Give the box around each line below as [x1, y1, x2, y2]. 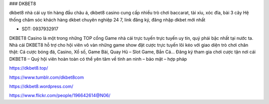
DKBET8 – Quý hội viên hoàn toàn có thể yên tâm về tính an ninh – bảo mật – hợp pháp [9, 56, 187, 62]
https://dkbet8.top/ [9, 65, 48, 71]
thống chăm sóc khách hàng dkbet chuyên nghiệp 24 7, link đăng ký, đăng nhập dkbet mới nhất [9, 16, 206, 22]
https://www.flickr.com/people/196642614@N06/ [9, 93, 111, 99]
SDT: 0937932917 [21, 26, 59, 32]
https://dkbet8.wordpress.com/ [9, 83, 73, 89]
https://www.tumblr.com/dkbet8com [9, 74, 84, 80]
